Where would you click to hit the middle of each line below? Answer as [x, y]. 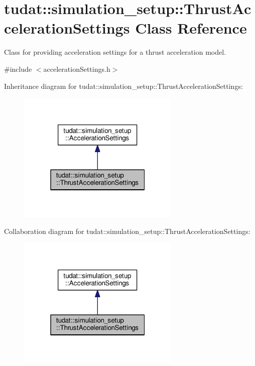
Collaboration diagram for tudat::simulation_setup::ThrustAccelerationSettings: [127, 231]
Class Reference [191, 28]
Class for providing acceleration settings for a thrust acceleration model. [115, 52]
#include [18, 69]
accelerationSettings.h [77, 69]
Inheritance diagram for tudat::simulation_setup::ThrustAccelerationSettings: [123, 86]
